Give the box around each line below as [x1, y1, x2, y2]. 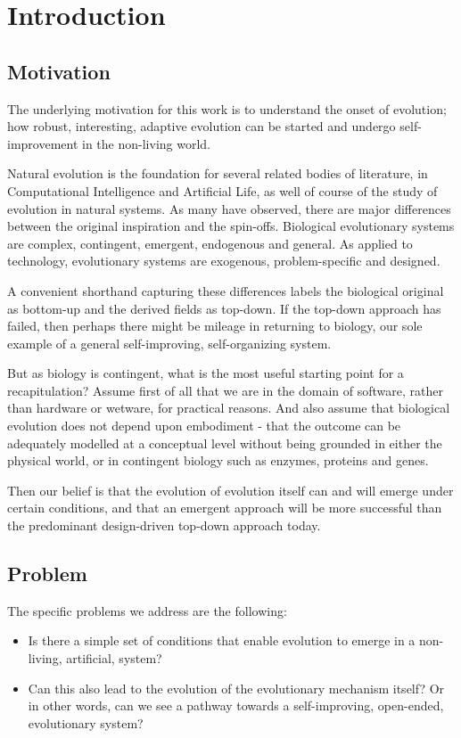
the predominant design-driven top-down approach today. [7, 516, 321, 535]
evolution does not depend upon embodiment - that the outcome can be [7, 416, 401, 435]
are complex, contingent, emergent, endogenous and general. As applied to [7, 234, 413, 252]
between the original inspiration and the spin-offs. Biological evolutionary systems [7, 217, 455, 235]
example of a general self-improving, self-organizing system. [7, 333, 332, 352]
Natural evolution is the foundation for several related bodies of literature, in [7, 164, 428, 183]
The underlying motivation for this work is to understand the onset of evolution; [7, 99, 447, 118]
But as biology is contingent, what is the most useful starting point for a [7, 364, 404, 382]
